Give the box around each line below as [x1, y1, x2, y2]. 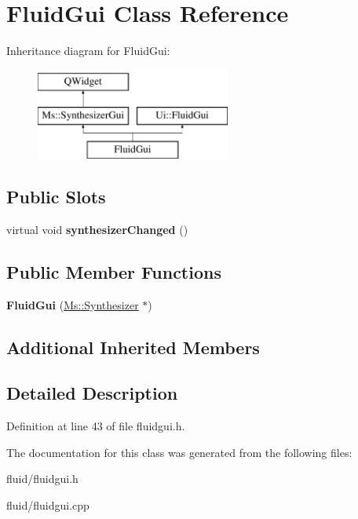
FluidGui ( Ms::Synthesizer [6, 296, 139, 312]
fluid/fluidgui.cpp [6, 497, 89, 514]
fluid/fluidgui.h [6, 470, 79, 487]
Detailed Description [6, 381, 178, 405]
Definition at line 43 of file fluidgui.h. [6, 418, 185, 434]
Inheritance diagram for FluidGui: [6, 42, 170, 59]
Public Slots [6, 185, 106, 209]
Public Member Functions [6, 259, 221, 283]
